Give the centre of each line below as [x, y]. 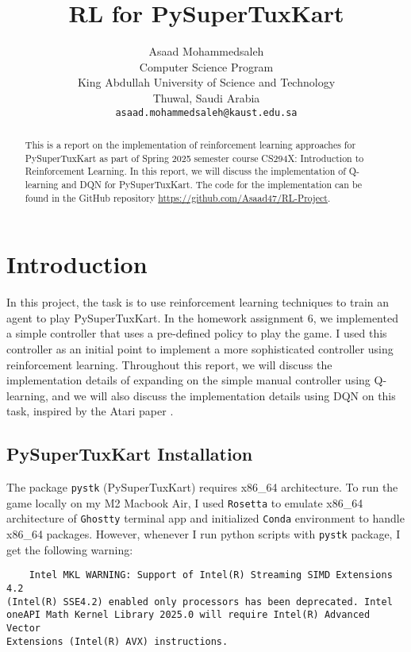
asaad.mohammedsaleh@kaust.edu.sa [206, 112]
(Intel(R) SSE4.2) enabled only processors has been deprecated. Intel [200, 602]
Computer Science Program [206, 66]
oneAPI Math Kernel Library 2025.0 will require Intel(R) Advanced [188, 615]
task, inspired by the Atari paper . [90, 411]
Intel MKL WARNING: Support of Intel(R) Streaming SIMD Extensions [211, 575]
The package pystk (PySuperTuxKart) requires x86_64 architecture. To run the [202, 487]
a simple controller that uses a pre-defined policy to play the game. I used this [197, 333]
